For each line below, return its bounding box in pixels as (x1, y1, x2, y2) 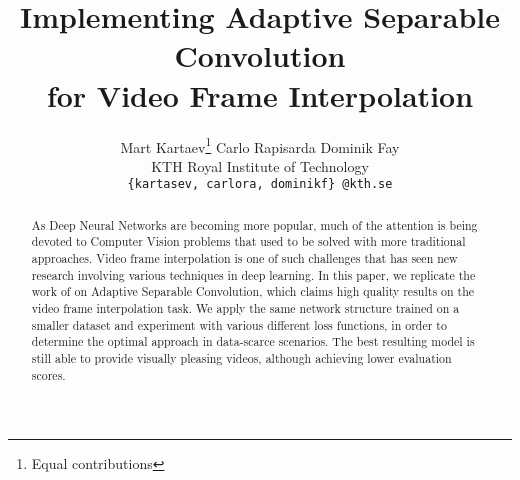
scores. (31, 366, 66, 383)
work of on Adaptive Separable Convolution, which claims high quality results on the (31, 283, 475, 300)
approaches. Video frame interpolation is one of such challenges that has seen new (31, 250, 458, 267)
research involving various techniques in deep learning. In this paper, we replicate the (31, 266, 476, 283)
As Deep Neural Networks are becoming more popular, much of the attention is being (31, 216, 478, 233)
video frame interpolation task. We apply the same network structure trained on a (31, 300, 460, 317)
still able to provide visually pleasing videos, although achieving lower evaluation (31, 350, 452, 367)
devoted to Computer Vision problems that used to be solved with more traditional (31, 233, 466, 250)
